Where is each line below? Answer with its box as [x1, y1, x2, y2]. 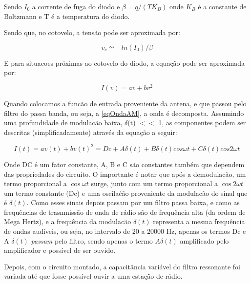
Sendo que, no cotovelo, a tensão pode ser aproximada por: [4, 27, 180, 38]
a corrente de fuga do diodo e [32, 1, 120, 11]
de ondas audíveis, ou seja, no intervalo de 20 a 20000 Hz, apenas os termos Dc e [4, 226, 246, 236]
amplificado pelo [180, 235, 229, 246]
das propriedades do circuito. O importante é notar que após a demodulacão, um [4, 169, 246, 179]
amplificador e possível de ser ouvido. [4, 245, 116, 255]
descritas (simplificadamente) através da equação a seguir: [4, 127, 177, 137]
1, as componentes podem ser [158, 117, 246, 128]
